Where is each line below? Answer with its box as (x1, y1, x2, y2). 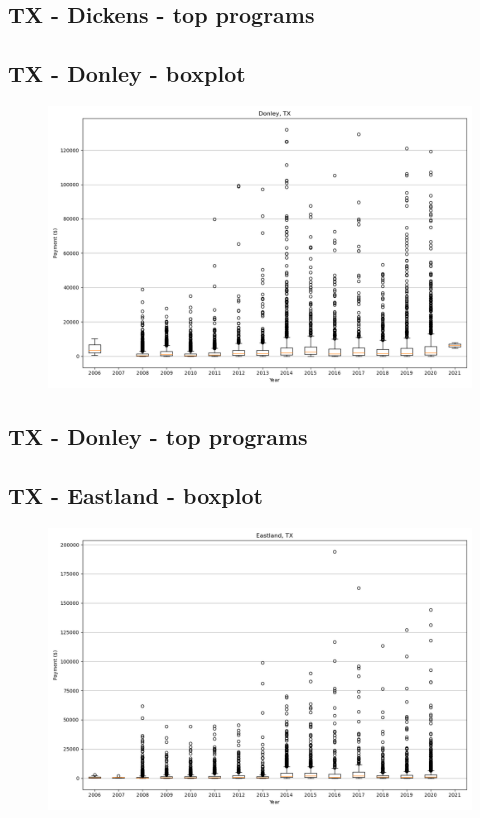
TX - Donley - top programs (8, 421, 308, 452)
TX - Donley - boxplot (8, 58, 246, 89)
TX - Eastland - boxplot (8, 480, 263, 511)
